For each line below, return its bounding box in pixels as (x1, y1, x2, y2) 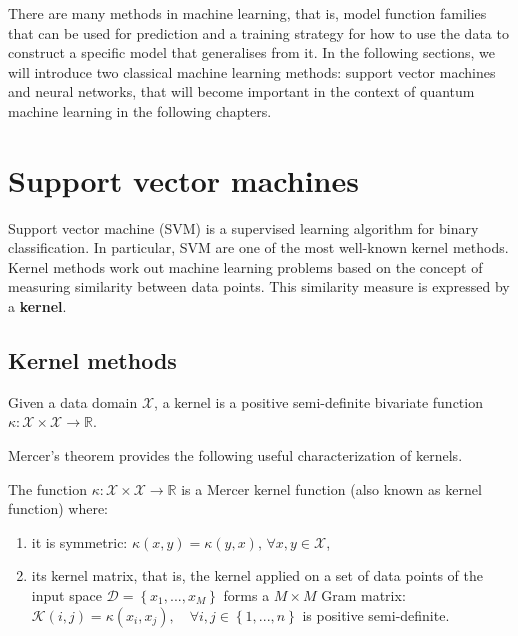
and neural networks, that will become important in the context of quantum (8, 81, 475, 102)
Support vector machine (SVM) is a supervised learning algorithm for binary (8, 217, 479, 238)
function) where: (8, 498, 109, 519)
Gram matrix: (321, 585, 406, 606)
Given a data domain (8, 391, 138, 412)
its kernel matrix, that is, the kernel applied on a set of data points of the (31, 565, 483, 586)
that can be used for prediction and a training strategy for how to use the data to (8, 22, 509, 43)
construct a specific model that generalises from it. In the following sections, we (8, 42, 496, 63)
